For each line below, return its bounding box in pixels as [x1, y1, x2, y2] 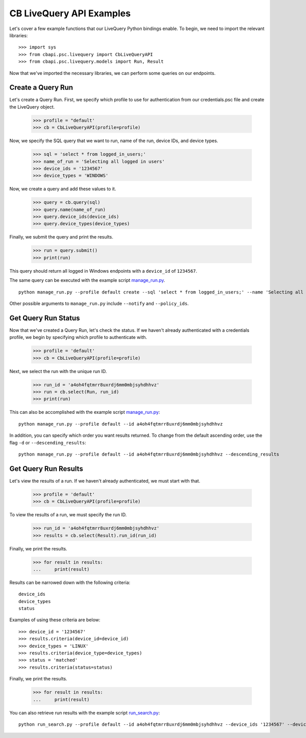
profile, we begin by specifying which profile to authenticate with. [9, 334, 147, 340]
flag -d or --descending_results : [9, 439, 86, 445]
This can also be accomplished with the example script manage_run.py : [9, 409, 160, 415]
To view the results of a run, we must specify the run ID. [9, 512, 127, 518]
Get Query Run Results [9, 464, 84, 473]
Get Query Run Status [9, 313, 80, 322]
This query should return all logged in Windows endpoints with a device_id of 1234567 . [9, 268, 197, 274]
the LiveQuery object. [9, 103, 55, 110]
